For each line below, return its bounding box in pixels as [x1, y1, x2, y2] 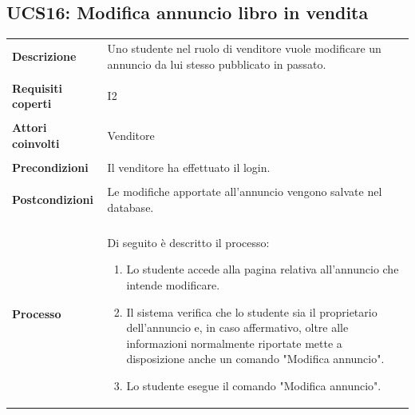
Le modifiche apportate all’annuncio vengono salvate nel [107, 183, 382, 200]
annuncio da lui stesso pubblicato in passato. [107, 55, 326, 72]
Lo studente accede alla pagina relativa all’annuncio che [126, 261, 399, 277]
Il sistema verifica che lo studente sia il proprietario [126, 303, 377, 320]
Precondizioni [12, 159, 89, 176]
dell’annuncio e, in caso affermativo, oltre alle [126, 319, 349, 336]
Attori [12, 119, 47, 136]
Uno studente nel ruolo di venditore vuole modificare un [107, 39, 381, 56]
